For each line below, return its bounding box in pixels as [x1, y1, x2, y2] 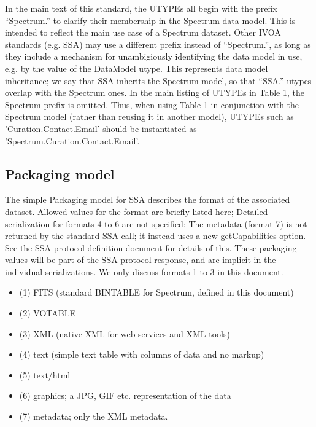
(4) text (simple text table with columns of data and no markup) [19, 348, 264, 361]
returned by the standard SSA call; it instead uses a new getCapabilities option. [5, 229, 306, 242]
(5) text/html [19, 368, 71, 381]
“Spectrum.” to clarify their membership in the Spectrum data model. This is [5, 14, 296, 26]
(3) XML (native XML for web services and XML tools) [19, 327, 230, 340]
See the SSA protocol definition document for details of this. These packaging [5, 241, 297, 254]
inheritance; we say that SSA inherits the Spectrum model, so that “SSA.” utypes [5, 74, 312, 87]
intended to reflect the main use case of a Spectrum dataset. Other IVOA [5, 26, 281, 39]
